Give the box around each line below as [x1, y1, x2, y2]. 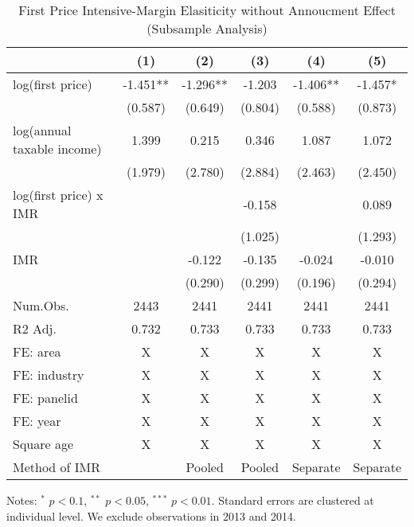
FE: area [13, 342, 61, 361]
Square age [13, 435, 74, 453]
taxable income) [13, 139, 102, 158]
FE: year [13, 412, 61, 430]
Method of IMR [13, 458, 101, 476]
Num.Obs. [13, 296, 69, 314]
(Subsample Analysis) [146, 19, 268, 37]
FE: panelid [13, 388, 78, 407]
